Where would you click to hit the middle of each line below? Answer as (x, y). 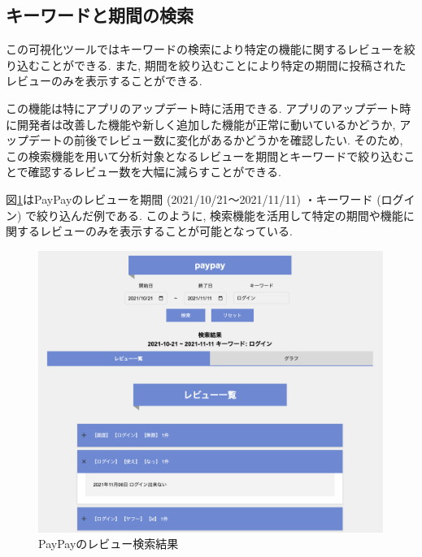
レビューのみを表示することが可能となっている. (166, 231)
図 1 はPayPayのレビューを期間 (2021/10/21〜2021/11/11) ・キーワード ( (194, 199)
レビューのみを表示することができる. (104, 81)
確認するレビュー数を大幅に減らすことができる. (154, 172)
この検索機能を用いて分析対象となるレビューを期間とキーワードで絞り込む (205, 155)
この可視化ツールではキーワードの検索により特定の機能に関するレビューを (205, 49)
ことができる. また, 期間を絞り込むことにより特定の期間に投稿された (223, 65)
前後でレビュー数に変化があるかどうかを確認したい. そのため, (238, 140)
